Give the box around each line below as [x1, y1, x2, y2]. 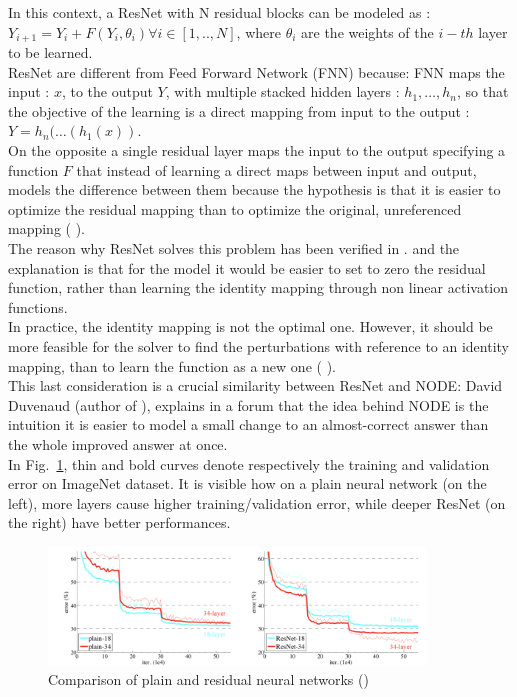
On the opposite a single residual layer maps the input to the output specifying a [8, 140, 506, 161]
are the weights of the [301, 21, 434, 42]
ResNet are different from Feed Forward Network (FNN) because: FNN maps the [8, 61, 505, 82]
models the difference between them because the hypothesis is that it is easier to [8, 179, 501, 200]
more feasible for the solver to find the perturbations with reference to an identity [8, 335, 510, 356]
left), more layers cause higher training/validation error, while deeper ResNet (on [8, 492, 506, 513]
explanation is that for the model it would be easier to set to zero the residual [8, 257, 486, 278]
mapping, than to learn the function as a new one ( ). [8, 355, 336, 376]
